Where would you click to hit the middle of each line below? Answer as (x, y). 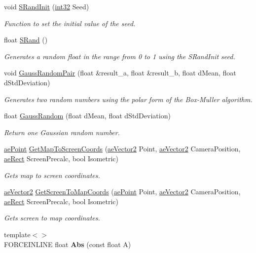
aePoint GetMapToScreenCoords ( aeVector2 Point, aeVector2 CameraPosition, (122, 149)
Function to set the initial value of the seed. (70, 23)
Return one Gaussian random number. (62, 132)
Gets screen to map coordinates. (52, 218)
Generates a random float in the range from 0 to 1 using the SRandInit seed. (120, 56)
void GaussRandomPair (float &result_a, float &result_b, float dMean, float (120, 73)
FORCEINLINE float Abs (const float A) (68, 244)
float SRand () (26, 40)
